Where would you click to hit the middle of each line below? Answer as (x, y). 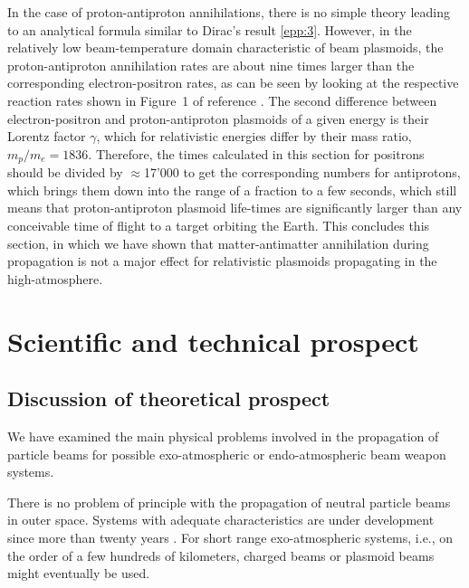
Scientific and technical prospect (213, 341)
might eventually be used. (79, 573)
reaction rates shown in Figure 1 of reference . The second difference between (222, 100)
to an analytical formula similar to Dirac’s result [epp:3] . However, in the (210, 29)
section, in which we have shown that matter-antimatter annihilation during (218, 243)
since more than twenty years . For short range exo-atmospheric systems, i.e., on (230, 537)
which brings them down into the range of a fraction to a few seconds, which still (232, 190)
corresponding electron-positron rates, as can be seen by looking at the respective (233, 83)
